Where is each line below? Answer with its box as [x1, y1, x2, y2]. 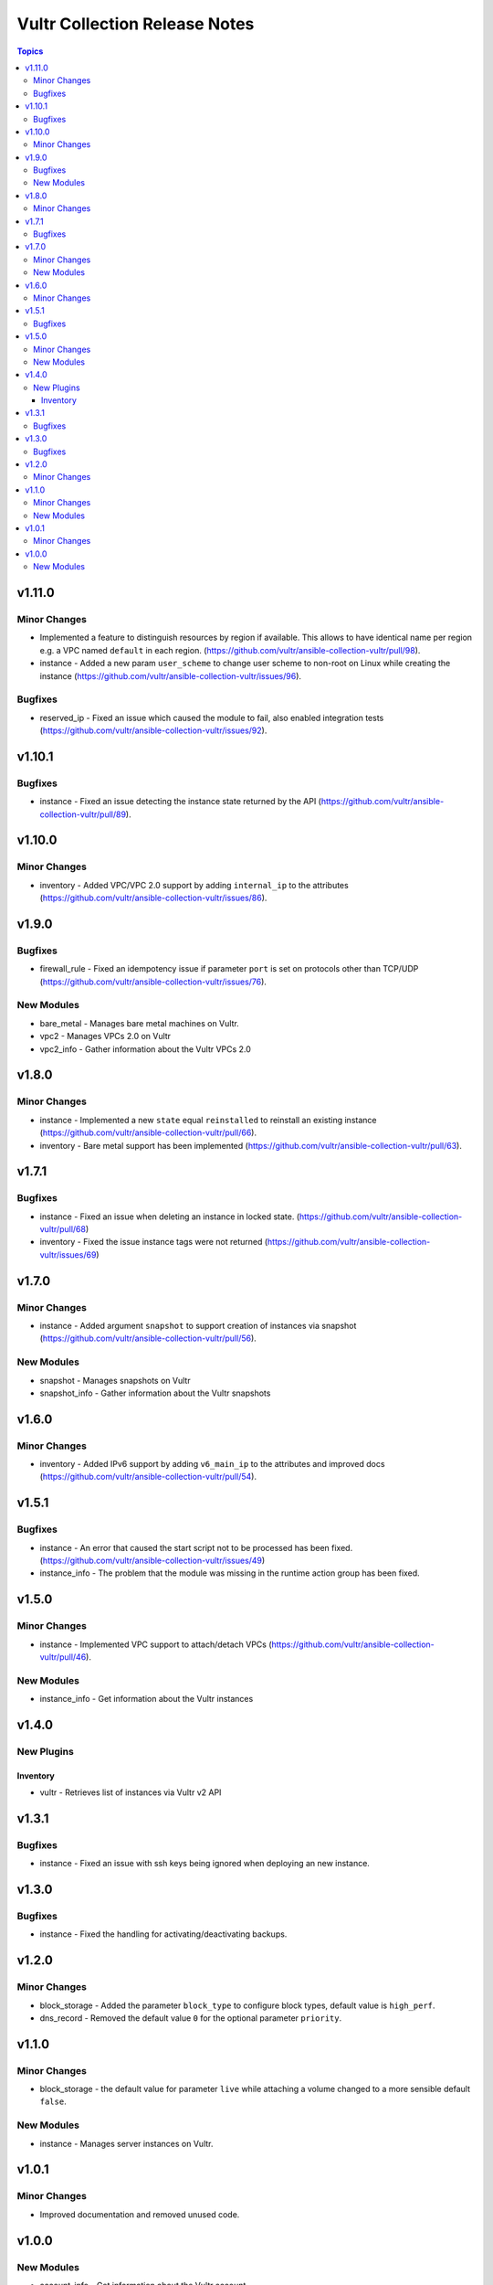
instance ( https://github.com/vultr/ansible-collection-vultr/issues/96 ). [39, 670, 301, 681]
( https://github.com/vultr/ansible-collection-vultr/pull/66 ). [39, 1127, 257, 1138]
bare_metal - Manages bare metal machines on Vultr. [39, 1017, 239, 1028]
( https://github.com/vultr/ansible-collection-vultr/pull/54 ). [39, 1472, 257, 1483]
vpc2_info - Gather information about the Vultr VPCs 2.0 [39, 1043, 251, 1055]
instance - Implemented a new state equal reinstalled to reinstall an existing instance [39, 1114, 377, 1125]
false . [39, 2096, 68, 2107]
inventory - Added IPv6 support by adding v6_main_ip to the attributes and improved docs [39, 1459, 385, 1470]
